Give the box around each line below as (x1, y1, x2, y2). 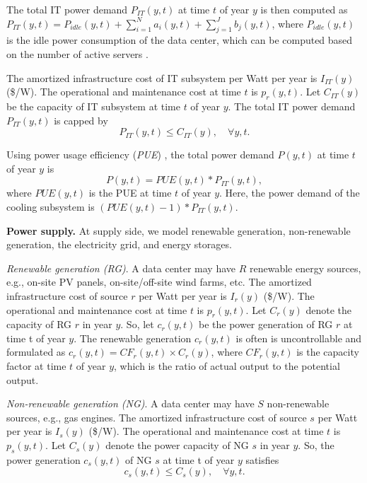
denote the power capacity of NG (105, 438, 249, 453)
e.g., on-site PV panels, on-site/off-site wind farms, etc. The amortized (6, 274, 312, 289)
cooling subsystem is (6, 199, 95, 214)
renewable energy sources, (249, 260, 361, 275)
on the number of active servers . (6, 46, 148, 61)
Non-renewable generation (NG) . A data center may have (6, 396, 255, 411)
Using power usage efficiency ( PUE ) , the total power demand (6, 147, 274, 162)
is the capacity (296, 344, 359, 359)
